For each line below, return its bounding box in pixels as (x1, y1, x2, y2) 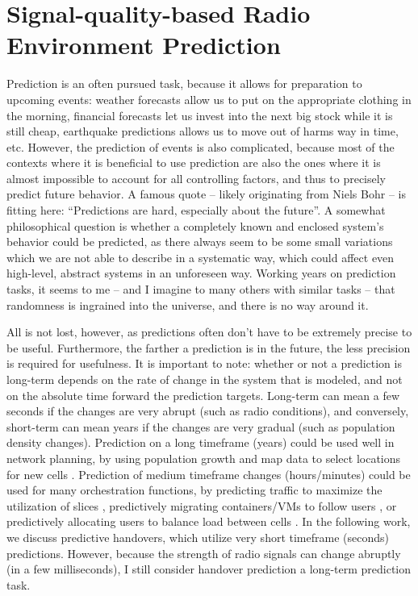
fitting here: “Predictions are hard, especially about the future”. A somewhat (6, 202, 386, 219)
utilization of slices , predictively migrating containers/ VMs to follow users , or (6, 497, 397, 514)
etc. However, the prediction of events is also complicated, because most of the (6, 138, 395, 155)
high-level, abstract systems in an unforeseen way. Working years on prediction (6, 265, 396, 281)
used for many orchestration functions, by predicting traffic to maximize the (6, 481, 382, 498)
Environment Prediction (6, 28, 281, 61)
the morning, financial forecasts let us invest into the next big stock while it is (6, 106, 393, 123)
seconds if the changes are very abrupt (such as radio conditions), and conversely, (6, 402, 409, 419)
